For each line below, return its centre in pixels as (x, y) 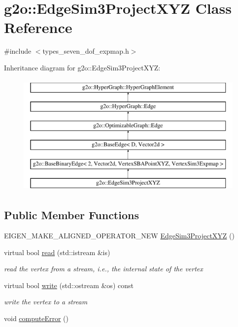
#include (18, 51)
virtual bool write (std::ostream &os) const (69, 285)
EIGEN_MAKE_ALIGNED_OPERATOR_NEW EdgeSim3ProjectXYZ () (119, 236)
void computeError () (36, 318)
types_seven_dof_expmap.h (86, 51)
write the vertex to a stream (46, 302)
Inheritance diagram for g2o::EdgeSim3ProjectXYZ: (82, 67)
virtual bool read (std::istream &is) (57, 252)
